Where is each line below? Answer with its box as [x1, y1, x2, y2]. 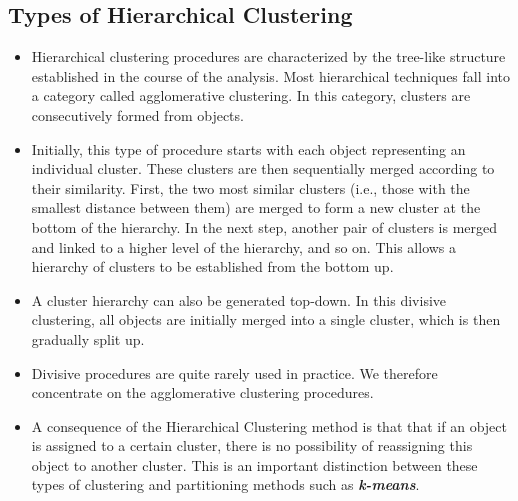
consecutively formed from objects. [31, 104, 244, 125]
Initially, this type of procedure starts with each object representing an [31, 138, 466, 159]
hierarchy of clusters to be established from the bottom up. [31, 256, 394, 277]
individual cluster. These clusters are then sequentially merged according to [31, 158, 495, 179]
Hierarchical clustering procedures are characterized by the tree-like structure [31, 46, 506, 67]
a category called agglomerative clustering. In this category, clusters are [31, 85, 471, 106]
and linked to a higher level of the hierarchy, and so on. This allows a [31, 236, 457, 257]
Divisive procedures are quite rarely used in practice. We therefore [31, 362, 438, 383]
